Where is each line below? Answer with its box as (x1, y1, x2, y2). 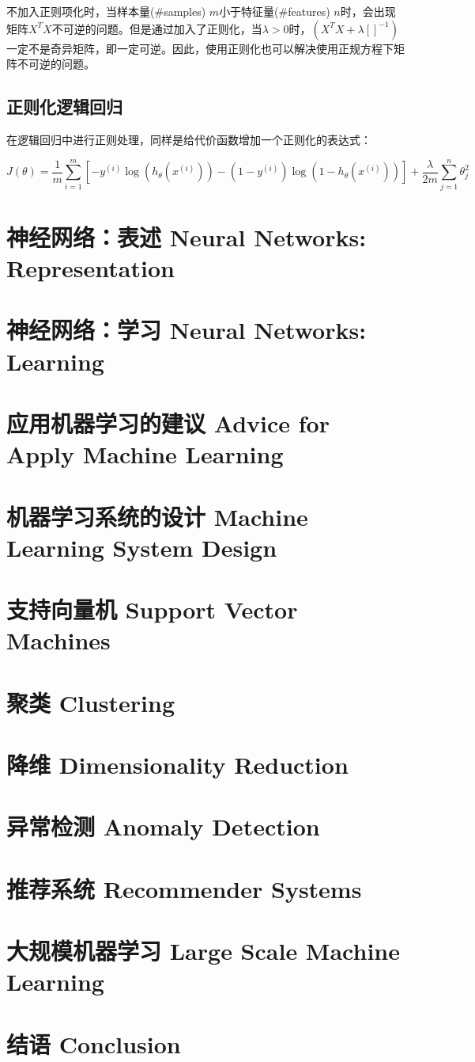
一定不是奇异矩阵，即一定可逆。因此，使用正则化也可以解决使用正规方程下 (6, 40, 394, 56)
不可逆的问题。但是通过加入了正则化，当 (51, 20, 262, 36)
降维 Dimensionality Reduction (6, 748, 349, 781)
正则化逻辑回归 (6, 94, 123, 119)
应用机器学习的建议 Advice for (6, 407, 330, 440)
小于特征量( (219, 3, 279, 19)
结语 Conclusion (6, 1027, 181, 1060)
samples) (164, 3, 206, 19)
